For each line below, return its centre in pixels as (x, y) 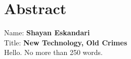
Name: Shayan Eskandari (47, 33)
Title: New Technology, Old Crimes (66, 42)
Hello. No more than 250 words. (53, 52)
